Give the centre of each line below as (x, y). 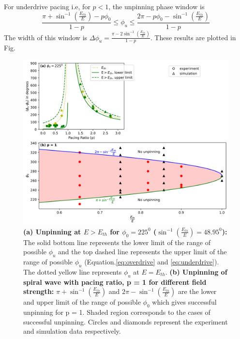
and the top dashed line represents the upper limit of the (142, 252)
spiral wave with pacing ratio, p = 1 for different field (115, 282)
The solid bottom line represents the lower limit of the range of (117, 242)
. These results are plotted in (193, 37)
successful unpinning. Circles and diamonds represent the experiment (126, 321)
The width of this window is (46, 37)
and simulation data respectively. (72, 331)
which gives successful (184, 302)
